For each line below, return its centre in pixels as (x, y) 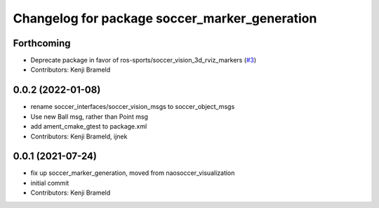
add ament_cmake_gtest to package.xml (89, 126)
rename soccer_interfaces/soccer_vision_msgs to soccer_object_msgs (133, 107)
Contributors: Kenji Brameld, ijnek (79, 136)
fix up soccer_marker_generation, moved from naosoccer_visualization (133, 173)
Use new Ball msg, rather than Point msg (89, 117)
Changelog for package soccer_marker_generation (165, 18)
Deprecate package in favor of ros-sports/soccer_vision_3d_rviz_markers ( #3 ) (144, 60)
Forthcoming (42, 43)
